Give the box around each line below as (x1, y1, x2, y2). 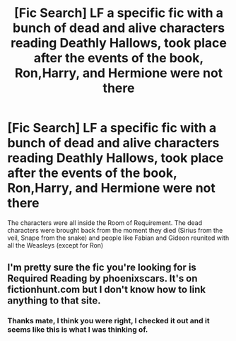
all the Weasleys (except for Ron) (7, 241, 104, 249)
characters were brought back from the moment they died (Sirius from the (7, 226, 223, 234)
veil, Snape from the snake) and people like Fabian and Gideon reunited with (7, 233, 230, 242)
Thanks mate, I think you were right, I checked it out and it (7, 316, 210, 326)
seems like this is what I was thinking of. (7, 325, 148, 335)
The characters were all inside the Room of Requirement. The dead (7, 218, 203, 227)
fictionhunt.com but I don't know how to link (7, 284, 206, 296)
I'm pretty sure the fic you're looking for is (7, 262, 196, 274)
